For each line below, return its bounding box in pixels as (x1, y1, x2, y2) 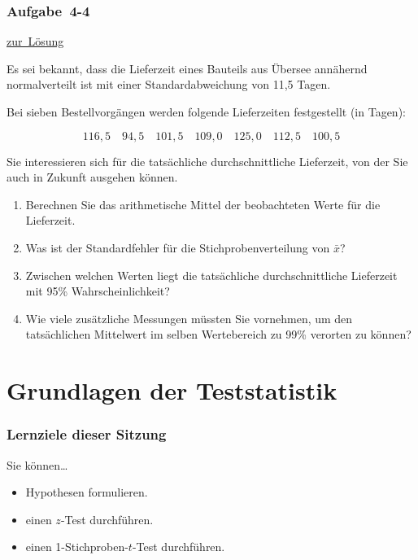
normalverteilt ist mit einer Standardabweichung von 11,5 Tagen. (7, 76, 331, 93)
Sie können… (7, 456, 68, 473)
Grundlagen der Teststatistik (7, 374, 337, 407)
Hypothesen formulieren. (25, 483, 148, 501)
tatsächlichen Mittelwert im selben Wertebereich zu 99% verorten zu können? (25, 326, 411, 343)
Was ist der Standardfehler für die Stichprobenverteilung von (25, 238, 330, 256)
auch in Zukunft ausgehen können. (7, 168, 178, 186)
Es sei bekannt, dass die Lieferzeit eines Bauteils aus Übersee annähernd (7, 59, 368, 77)
